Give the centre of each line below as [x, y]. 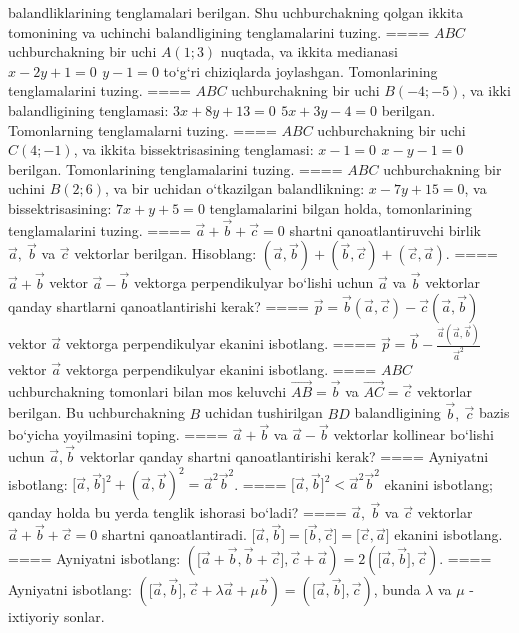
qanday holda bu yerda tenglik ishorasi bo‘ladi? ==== [177, 512]
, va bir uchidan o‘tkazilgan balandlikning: [234, 188]
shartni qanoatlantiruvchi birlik [385, 229]
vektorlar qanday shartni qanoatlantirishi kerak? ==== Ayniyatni [284, 456]
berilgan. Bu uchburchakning [96, 412]
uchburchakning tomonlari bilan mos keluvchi [147, 390]
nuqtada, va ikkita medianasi [309, 51]
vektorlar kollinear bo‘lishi [413, 434]
